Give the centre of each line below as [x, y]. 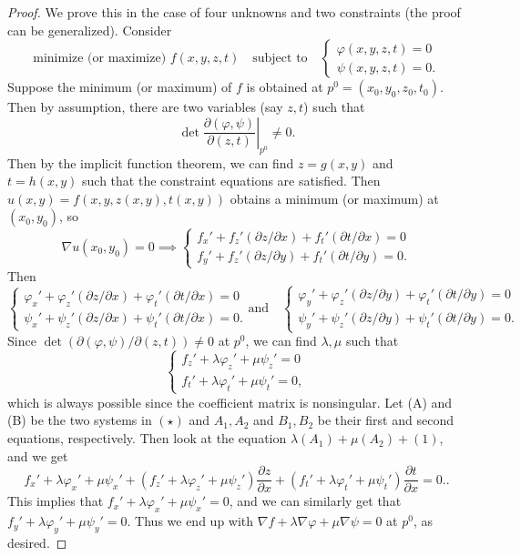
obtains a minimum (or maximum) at [334, 198]
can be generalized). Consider [90, 30]
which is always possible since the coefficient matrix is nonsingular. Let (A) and [230, 402]
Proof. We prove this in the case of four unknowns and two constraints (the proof [234, 12]
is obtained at [285, 87]
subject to [280, 59]
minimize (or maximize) [100, 59]
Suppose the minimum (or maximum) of [120, 87]
